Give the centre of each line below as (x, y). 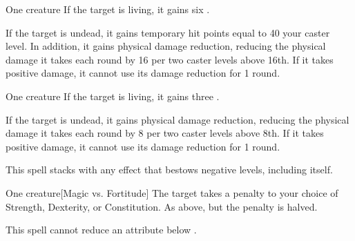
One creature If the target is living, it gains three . (113, 96)
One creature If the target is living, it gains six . (108, 9)
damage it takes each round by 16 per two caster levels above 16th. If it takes (170, 59)
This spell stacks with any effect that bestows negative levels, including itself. (169, 170)
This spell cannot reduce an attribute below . (101, 230)
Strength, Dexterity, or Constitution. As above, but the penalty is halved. (162, 206)
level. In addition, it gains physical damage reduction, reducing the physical (166, 46)
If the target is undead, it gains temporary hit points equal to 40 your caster (168, 32)
